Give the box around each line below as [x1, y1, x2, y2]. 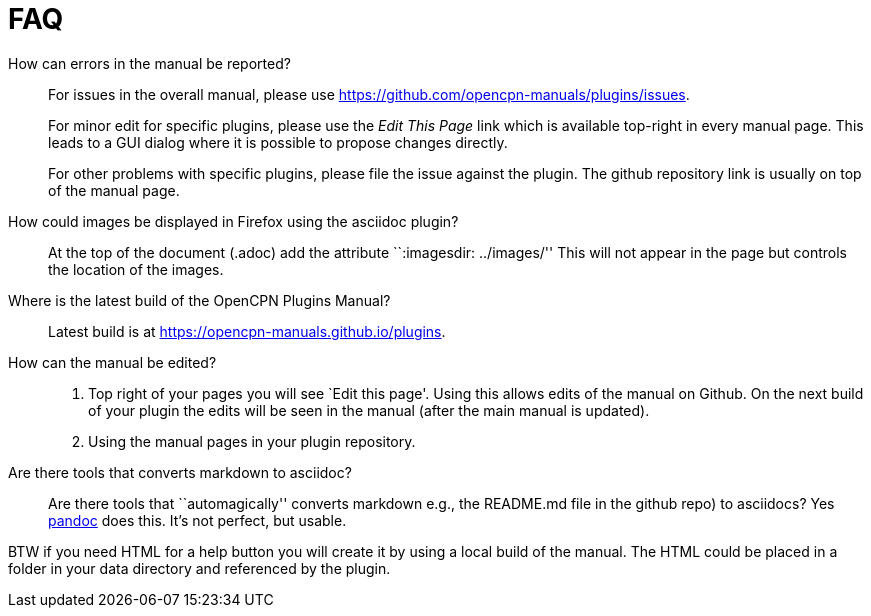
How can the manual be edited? [8, 353, 217, 371]
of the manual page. [48, 181, 180, 199]
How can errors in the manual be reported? [8, 54, 291, 72]
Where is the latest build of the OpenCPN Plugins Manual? [8, 291, 391, 309]
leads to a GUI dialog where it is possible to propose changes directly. [48, 133, 508, 151]
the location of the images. [48, 260, 224, 278]
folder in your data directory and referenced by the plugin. [8, 559, 391, 577]
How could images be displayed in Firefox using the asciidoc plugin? [8, 212, 459, 230]
